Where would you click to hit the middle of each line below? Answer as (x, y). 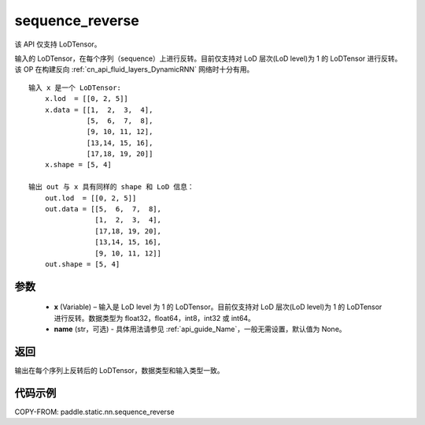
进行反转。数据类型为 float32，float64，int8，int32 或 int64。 (155, 318)
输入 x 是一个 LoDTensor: (75, 88)
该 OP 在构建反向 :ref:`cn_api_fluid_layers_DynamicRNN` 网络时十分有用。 (134, 69)
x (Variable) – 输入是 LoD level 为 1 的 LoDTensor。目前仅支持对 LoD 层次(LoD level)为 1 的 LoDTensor (218, 307)
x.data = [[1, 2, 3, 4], (99, 110)
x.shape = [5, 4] (78, 165)
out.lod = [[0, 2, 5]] (91, 198)
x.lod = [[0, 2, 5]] (87, 99)
